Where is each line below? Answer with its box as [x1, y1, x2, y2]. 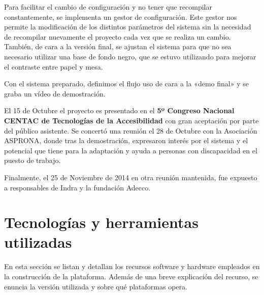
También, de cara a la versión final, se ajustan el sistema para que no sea [4, 41, 232, 52]
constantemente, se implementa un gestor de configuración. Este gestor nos [4, 11, 237, 22]
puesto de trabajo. [4, 155, 61, 166]
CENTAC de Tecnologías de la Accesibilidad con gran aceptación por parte [4, 115, 259, 125]
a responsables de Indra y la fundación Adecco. [4, 182, 151, 192]
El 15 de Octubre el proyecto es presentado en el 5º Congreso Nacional [4, 105, 235, 116]
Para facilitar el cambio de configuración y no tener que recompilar [4, 2, 212, 12]
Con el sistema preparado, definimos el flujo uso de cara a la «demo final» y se [4, 78, 249, 89]
